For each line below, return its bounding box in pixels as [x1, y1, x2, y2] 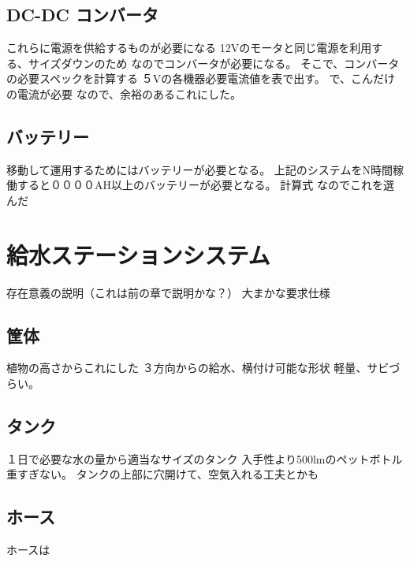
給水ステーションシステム [6, 238, 270, 270]
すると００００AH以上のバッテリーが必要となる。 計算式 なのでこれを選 [17, 177, 394, 193]
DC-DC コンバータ [6, 2, 159, 27]
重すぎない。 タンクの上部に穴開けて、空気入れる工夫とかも [6, 466, 319, 482]
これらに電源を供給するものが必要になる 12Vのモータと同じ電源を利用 [6, 39, 372, 56]
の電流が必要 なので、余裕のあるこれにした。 [6, 85, 242, 102]
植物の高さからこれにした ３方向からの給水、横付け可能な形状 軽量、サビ [6, 359, 389, 376]
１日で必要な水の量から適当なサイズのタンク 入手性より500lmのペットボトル [6, 450, 403, 467]
